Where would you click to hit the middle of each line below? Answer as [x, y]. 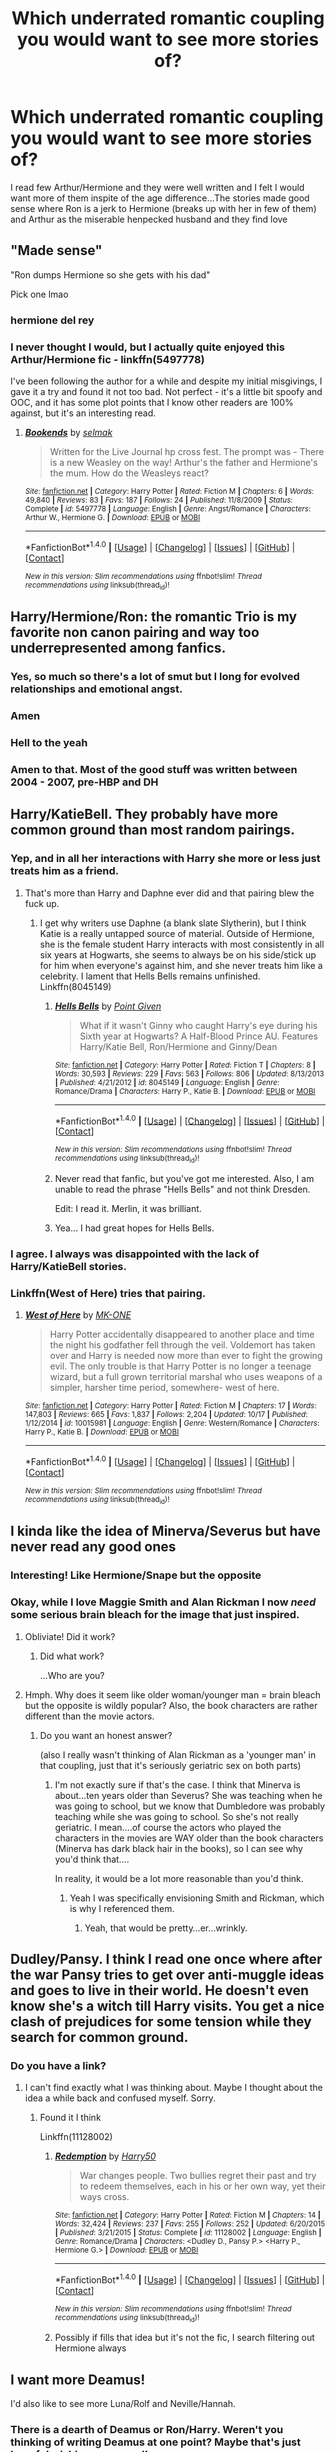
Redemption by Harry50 [105, 2156]
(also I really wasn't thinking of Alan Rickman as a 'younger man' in [178, 1754]
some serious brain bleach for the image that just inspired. [155, 1615]
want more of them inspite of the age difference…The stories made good [160, 198]
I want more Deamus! [78, 2379]
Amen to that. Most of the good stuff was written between [154, 770]
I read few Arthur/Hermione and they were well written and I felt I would [157, 187]
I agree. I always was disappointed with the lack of [135, 1254]
